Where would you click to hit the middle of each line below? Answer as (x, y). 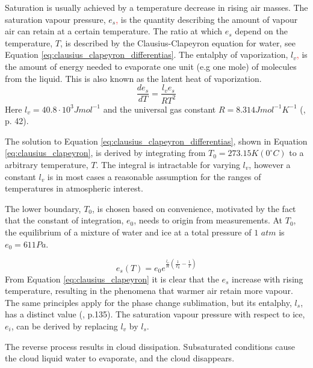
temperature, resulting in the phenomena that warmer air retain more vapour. (149, 291)
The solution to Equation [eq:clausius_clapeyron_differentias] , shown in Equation (156, 141)
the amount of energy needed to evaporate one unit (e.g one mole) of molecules (151, 66)
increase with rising (268, 279)
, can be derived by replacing (64, 326)
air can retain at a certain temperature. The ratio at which (114, 31)
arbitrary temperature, (47, 164)
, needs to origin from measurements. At (208, 220)
